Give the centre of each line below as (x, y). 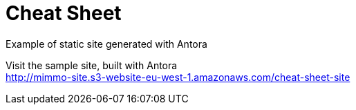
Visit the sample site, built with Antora (92, 65)
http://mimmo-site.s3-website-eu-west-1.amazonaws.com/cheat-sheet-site (178, 77)
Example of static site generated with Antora (106, 44)
